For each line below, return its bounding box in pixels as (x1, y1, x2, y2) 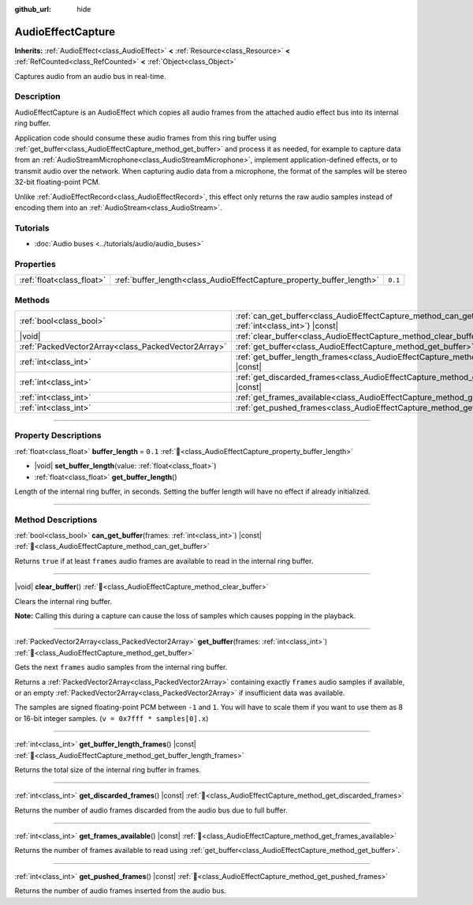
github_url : (14, 5, 51, 13)
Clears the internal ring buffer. (14, 596, 112, 606)
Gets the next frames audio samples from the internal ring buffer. (14, 663, 228, 672)
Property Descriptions (14, 430, 102, 441)
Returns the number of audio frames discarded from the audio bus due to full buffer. (14, 805, 288, 815)
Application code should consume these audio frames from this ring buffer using (14, 133, 277, 142)
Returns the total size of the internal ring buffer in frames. (14, 764, 201, 774)
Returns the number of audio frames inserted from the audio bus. (14, 886, 226, 896)
